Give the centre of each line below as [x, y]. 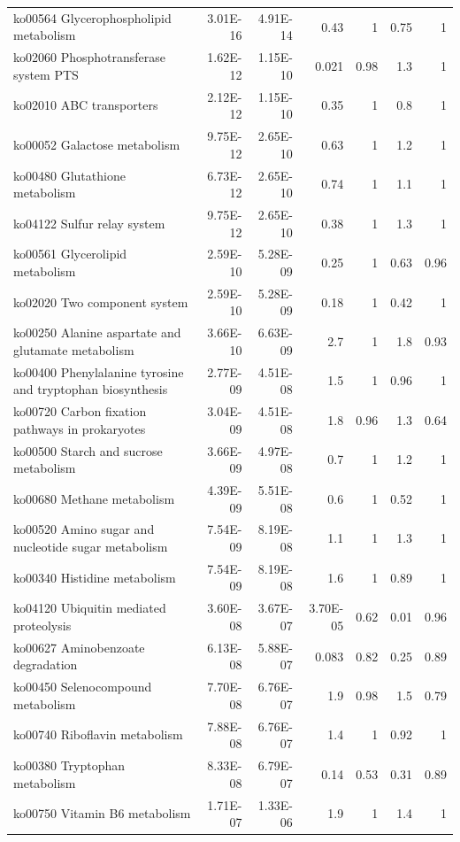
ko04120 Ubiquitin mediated [90, 608]
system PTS [46, 74]
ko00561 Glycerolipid [70, 254]
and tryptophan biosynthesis [91, 389]
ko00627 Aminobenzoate [79, 647]
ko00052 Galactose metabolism [97, 144]
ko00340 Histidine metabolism [95, 577]
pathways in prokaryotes [80, 428]
